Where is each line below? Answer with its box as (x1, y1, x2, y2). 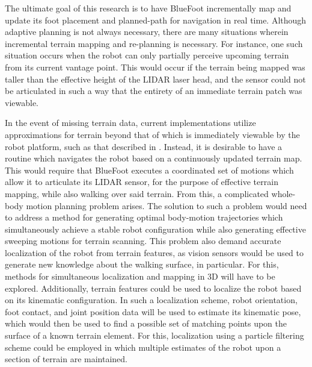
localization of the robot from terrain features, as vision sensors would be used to (5, 246, 304, 259)
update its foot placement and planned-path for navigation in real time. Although (5, 13, 307, 26)
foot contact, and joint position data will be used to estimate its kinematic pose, (5, 305, 301, 318)
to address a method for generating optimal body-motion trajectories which (5, 211, 283, 224)
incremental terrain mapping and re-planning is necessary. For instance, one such (5, 37, 303, 49)
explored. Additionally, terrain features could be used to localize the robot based (5, 281, 302, 294)
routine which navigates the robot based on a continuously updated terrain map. (5, 152, 302, 165)
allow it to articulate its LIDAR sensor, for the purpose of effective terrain (5, 175, 278, 188)
